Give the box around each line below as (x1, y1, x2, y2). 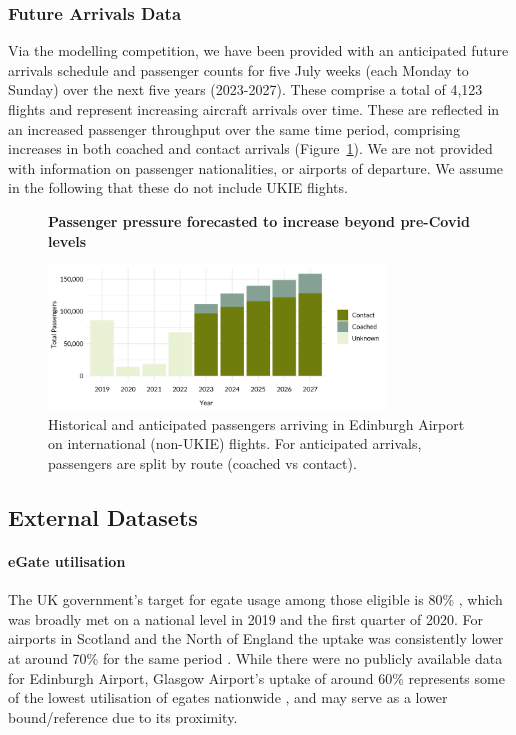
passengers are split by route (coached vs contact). (48, 453, 357, 474)
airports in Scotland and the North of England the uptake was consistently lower (8, 628, 504, 649)
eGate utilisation (8, 550, 126, 571)
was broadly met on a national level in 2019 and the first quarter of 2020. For (8, 608, 484, 629)
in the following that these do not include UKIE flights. (8, 177, 348, 198)
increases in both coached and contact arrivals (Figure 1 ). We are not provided (8, 138, 493, 159)
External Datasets (8, 502, 198, 532)
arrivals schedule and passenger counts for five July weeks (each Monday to (8, 59, 469, 80)
